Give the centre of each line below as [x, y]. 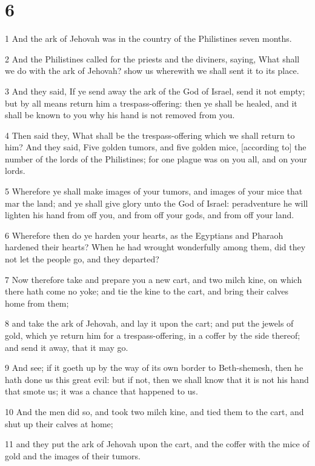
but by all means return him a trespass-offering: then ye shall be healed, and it [151, 103]
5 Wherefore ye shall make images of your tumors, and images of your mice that [154, 191]
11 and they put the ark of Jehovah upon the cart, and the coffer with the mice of [157, 444]
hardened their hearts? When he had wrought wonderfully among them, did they [155, 247]
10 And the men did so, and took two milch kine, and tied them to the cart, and [154, 411]
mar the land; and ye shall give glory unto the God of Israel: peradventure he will [157, 203]
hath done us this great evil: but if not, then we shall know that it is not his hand [157, 379]
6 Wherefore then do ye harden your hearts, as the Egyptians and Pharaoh [144, 235]
